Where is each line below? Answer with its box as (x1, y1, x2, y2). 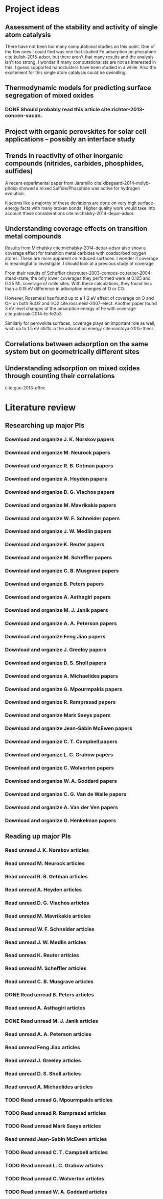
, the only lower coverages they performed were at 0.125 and (28, 275, 151, 281)
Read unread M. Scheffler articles (5, 965, 87, 972)
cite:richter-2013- (101, 106, 145, 113)
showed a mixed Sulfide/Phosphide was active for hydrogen (19, 185, 140, 191)
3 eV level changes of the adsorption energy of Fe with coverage (5, 306, 136, 312)
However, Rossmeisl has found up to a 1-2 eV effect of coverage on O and (5, 295, 154, 301)
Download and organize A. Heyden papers (5, 475, 108, 482)
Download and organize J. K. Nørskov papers (5, 436, 115, 443)
